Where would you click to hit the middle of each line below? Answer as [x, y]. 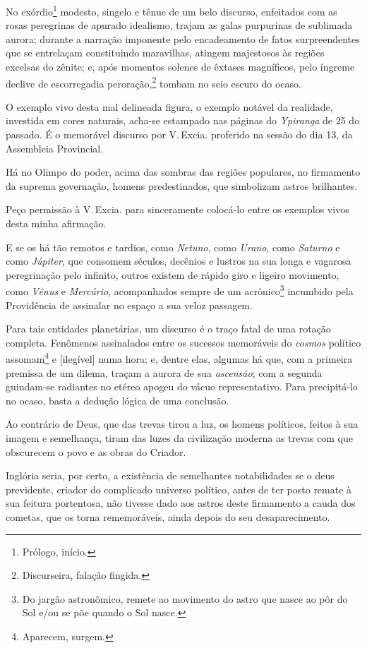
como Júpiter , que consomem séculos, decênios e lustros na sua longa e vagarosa [179, 261]
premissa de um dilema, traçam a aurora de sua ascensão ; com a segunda [164, 372]
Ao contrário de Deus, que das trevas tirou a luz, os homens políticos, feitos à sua [182, 424]
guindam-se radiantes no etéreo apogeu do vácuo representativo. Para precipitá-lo [182, 386]
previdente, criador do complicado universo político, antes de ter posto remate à [179, 489]
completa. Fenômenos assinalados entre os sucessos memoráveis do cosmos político [183, 342]
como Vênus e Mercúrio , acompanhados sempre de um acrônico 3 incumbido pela [180, 290]
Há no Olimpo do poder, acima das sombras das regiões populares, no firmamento [183, 172]
